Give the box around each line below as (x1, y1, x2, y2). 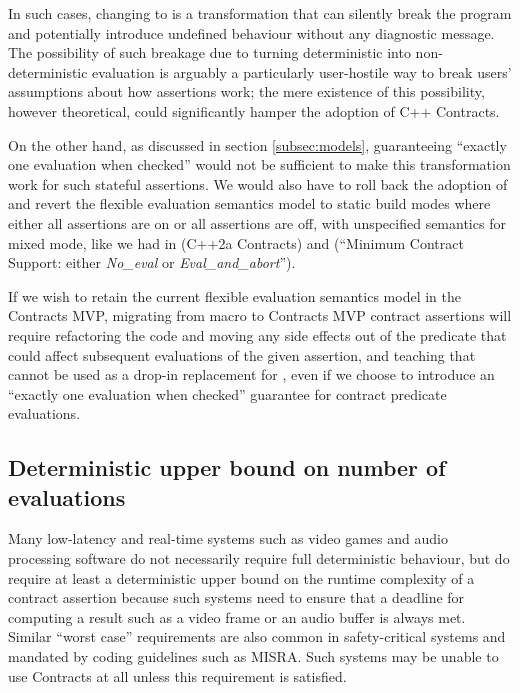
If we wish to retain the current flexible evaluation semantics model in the (8, 285, 461, 306)
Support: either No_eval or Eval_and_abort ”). (8, 252, 296, 273)
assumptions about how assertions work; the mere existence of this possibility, (8, 81, 485, 102)
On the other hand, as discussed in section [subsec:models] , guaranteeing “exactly (8, 134, 507, 155)
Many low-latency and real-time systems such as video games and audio (8, 528, 448, 549)
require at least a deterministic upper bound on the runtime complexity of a (8, 567, 475, 588)
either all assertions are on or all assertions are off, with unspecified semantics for (8, 212, 506, 233)
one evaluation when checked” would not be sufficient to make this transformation (8, 154, 511, 175)
